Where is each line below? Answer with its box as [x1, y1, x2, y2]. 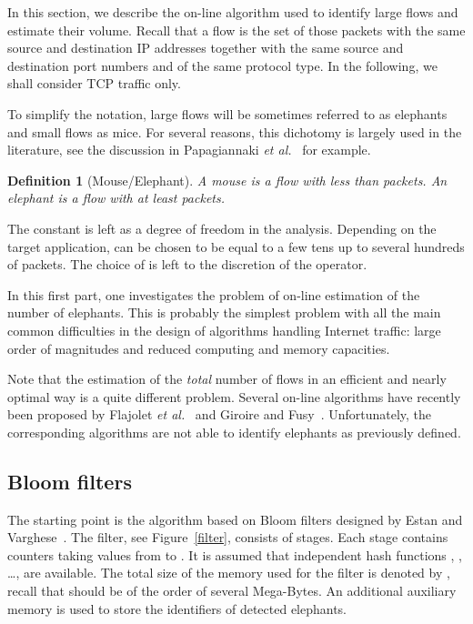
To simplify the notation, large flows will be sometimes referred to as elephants [7, 104, 448, 123]
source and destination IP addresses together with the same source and [7, 38, 404, 57]
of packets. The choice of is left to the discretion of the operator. [7, 255, 367, 274]
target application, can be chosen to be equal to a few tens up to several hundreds [7, 237, 465, 256]
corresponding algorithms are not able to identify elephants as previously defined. [7, 422, 461, 441]
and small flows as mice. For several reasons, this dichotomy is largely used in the [7, 122, 462, 141]
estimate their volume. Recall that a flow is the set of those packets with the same [7, 20, 466, 39]
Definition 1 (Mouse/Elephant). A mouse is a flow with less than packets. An [7, 170, 448, 189]
